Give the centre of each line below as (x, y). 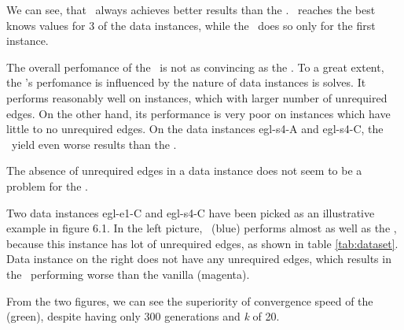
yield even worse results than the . (94, 144)
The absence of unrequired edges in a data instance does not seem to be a (184, 171)
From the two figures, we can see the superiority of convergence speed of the (190, 300)
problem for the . (47, 185)
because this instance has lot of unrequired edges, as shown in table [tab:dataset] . (202, 243)
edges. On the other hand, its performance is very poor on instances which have (198, 113)
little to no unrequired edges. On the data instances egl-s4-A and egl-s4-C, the (195, 129)
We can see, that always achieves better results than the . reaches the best (191, 9)
